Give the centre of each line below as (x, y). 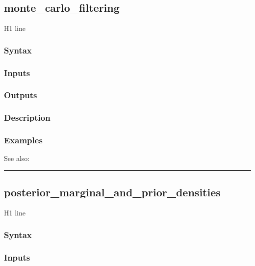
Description (27, 118)
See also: (17, 158)
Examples (23, 140)
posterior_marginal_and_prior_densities (112, 192)
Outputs (21, 95)
